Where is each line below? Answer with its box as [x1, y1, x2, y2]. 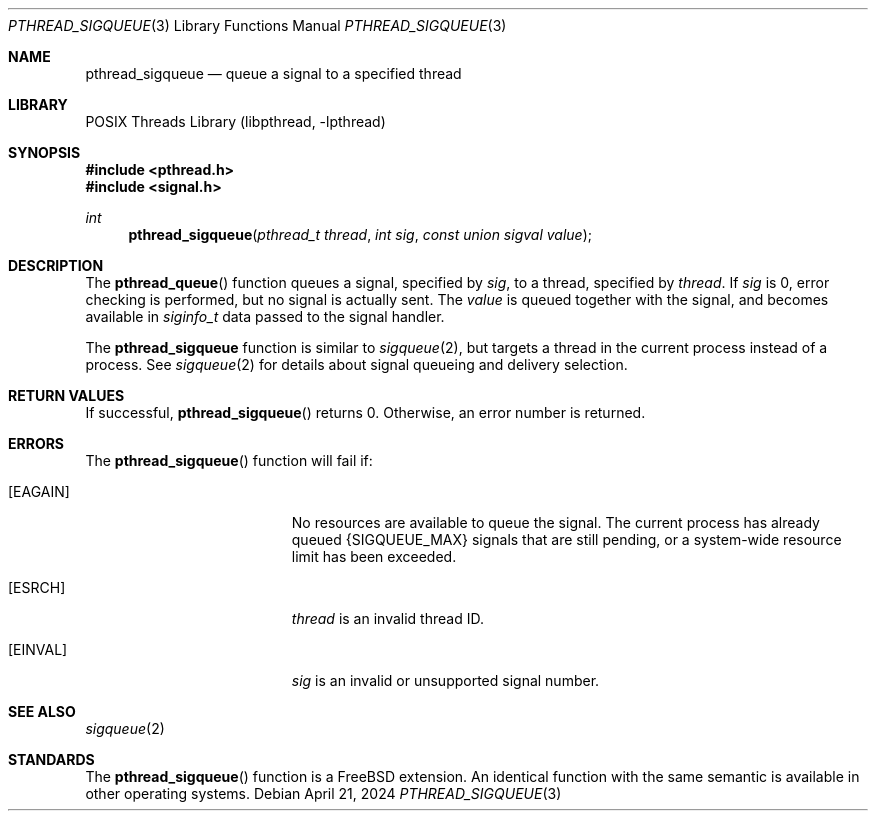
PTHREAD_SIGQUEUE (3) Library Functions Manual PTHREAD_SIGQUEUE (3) [8, 17, 507, 34]
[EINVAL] [8, 641, 68, 658]
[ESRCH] [8, 579, 66, 596]
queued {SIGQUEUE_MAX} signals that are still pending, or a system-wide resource [291, 531, 842, 548]
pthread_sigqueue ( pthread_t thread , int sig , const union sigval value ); [128, 226, 592, 243]
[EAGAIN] [8, 483, 70, 500]
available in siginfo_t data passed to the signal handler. [85, 308, 445, 325]
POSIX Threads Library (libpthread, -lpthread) [85, 113, 386, 130]
